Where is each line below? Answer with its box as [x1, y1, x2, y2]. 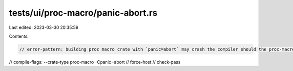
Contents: [9, 33, 29, 39]
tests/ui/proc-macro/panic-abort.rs [9, 7, 158, 18]
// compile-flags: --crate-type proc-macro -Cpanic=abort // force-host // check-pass [9, 59, 181, 65]
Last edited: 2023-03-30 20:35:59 [9, 24, 79, 30]
